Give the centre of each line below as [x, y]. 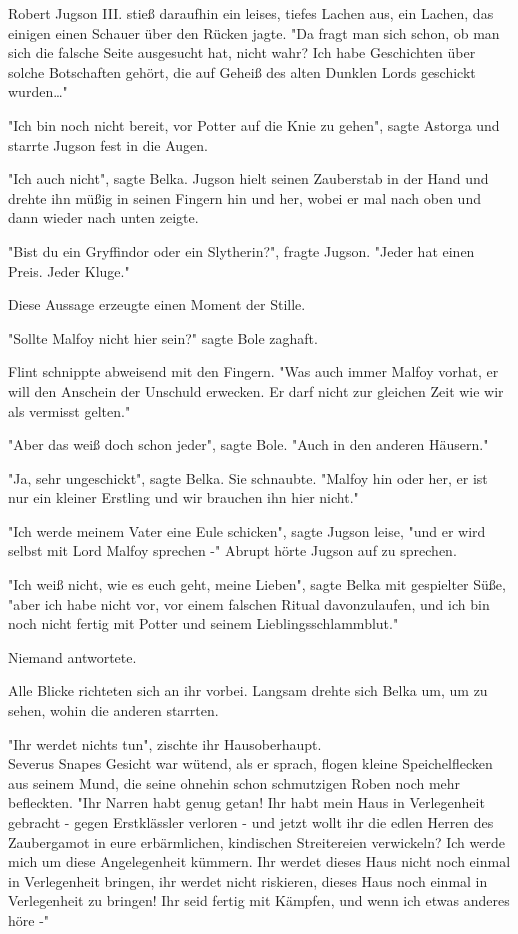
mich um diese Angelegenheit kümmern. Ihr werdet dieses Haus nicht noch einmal [259, 861]
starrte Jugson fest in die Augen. [108, 144]
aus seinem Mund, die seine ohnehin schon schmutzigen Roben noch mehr [234, 782]
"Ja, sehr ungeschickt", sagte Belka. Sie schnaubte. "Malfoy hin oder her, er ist [248, 477]
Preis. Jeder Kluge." [69, 270]
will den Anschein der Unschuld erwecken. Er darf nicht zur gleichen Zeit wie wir [256, 390]
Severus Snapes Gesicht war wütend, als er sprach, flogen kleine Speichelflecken [250, 763]
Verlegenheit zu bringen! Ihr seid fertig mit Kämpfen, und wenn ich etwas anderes [259, 900]
